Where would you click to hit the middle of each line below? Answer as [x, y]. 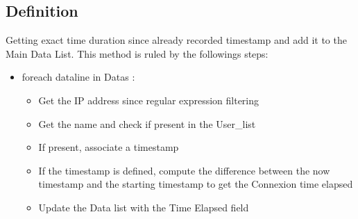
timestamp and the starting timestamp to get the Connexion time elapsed [196, 184]
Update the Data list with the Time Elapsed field [144, 207]
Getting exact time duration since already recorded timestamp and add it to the [176, 40]
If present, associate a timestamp [109, 147]
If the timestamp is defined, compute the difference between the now [184, 170]
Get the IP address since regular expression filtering [149, 100]
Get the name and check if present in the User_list [147, 123]
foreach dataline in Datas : [78, 77]
